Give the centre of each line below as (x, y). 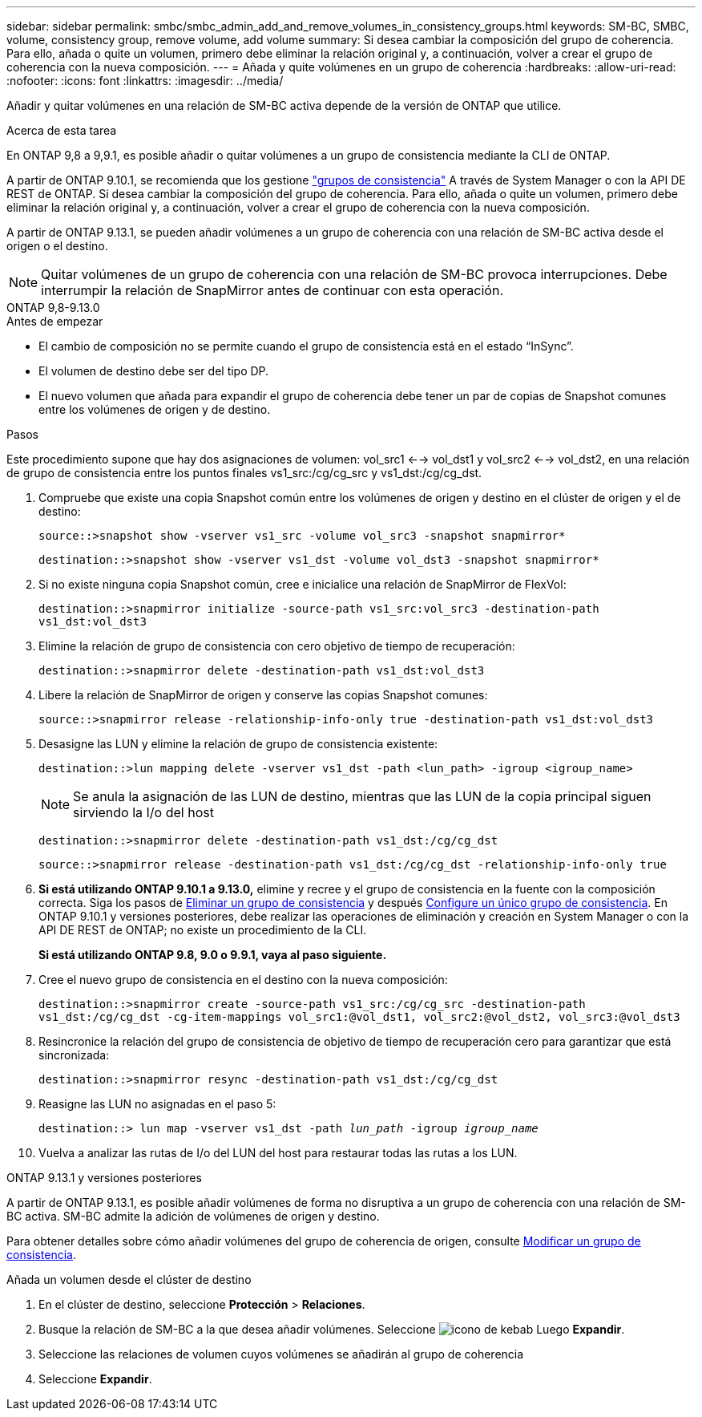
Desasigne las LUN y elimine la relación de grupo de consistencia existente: (238, 744)
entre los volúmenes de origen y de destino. (155, 409)
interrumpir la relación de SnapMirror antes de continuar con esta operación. (272, 290)
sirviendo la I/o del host (143, 812)
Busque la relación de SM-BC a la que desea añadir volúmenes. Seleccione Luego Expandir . (332, 1329)
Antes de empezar (55, 321)
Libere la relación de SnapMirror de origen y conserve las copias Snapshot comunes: (263, 695)
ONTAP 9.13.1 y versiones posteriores (104, 1178)
